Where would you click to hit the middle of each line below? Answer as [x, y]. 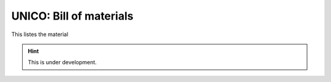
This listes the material [40, 34]
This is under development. [63, 62]
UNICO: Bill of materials [72, 16]
